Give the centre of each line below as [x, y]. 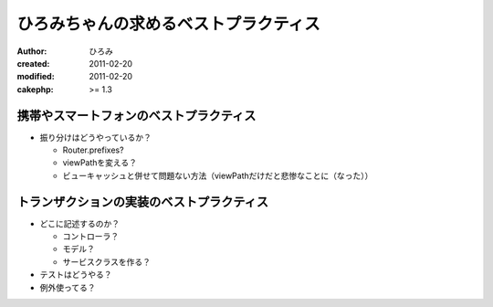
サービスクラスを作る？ [106, 261]
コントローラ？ [90, 237]
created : [33, 63]
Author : [32, 51]
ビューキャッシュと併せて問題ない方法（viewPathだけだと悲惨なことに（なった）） [218, 175]
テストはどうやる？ [76, 275]
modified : [36, 77]
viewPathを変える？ [100, 163]
